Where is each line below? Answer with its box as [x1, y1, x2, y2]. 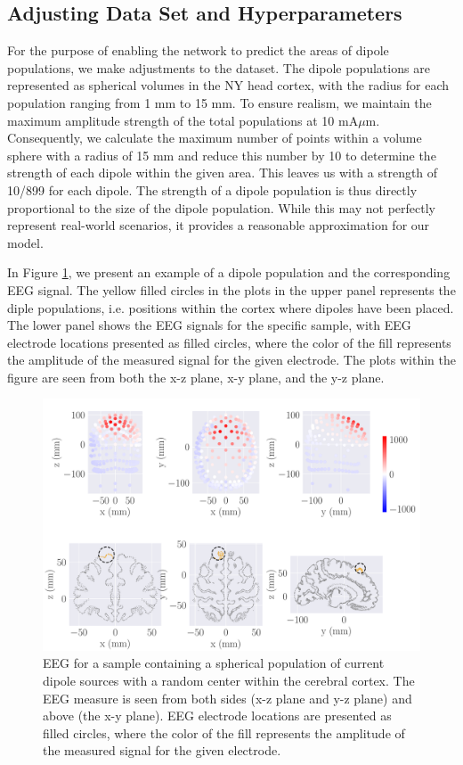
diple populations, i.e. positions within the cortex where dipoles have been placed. [7, 298, 454, 317]
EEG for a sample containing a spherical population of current [43, 654, 385, 672]
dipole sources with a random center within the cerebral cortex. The [43, 671, 415, 690]
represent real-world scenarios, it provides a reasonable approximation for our [7, 216, 430, 234]
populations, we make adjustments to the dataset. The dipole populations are [7, 58, 430, 77]
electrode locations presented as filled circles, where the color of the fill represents [7, 333, 451, 351]
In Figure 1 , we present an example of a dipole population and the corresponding [7, 263, 451, 282]
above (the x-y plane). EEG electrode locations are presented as [43, 706, 392, 725]
